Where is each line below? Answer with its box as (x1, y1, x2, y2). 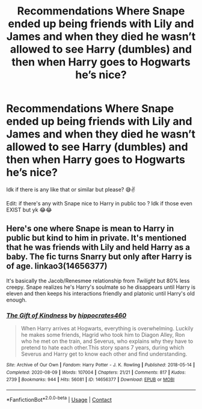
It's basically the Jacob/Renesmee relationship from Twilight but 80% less (6, 277, 190, 284)
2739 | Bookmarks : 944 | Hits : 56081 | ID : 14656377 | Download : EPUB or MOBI (6, 377, 175, 383)
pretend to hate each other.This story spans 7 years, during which (20, 344, 185, 351)
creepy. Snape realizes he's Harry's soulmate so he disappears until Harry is (6, 283, 196, 291)
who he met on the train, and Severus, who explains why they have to (20, 338, 194, 345)
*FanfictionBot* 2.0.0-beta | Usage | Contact (6, 395, 112, 403)
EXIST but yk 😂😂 (6, 206, 52, 213)
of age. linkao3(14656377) (6, 261, 108, 271)
